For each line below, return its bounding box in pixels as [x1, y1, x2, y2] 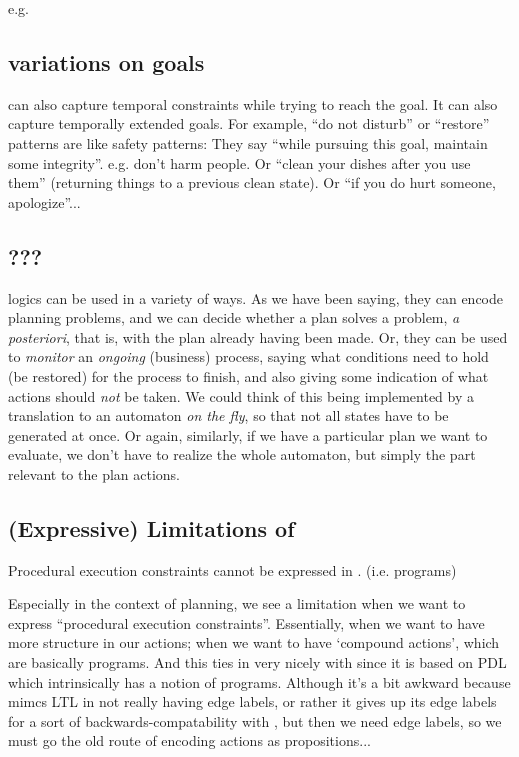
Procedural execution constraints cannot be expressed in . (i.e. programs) [8, 559, 457, 580]
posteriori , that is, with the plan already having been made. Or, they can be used [8, 326, 508, 347]
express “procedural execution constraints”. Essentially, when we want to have [8, 612, 485, 633]
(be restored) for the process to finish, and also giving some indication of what [8, 365, 489, 386]
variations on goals [8, 46, 205, 77]
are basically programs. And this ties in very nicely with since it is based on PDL [8, 652, 507, 673]
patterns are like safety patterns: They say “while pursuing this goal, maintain [8, 132, 488, 153]
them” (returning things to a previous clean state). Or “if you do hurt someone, [8, 172, 496, 193]
